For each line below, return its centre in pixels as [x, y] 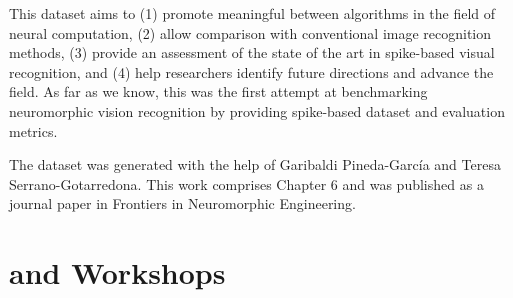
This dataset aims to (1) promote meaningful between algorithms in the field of [252, 13]
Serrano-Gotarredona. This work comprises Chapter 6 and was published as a [246, 183]
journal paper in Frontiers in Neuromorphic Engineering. [182, 203]
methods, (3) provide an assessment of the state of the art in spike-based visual [252, 52]
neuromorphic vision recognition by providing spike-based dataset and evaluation [257, 110]
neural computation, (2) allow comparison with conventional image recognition [250, 32]
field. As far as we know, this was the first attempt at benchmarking [218, 91]
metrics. [33, 130]
